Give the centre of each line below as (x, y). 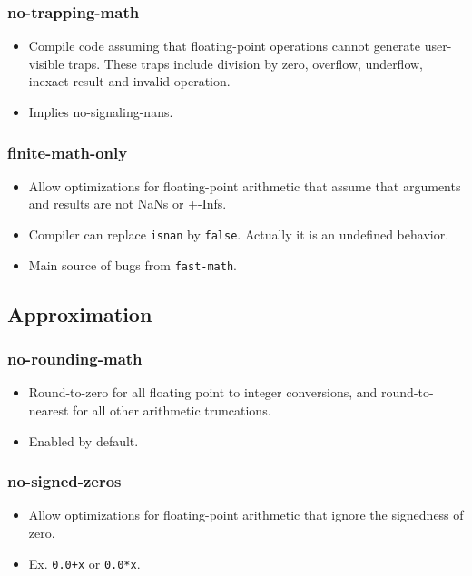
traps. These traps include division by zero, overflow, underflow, (246, 63)
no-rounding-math (75, 359)
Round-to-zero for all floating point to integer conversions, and (203, 392)
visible (46, 63)
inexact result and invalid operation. (129, 81)
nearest (49, 410)
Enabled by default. (84, 440)
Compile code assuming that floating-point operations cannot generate (225, 46)
